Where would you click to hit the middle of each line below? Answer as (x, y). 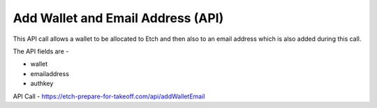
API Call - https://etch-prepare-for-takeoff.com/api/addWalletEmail (109, 96)
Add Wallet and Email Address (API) (118, 18)
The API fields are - (41, 51)
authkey (42, 84)
